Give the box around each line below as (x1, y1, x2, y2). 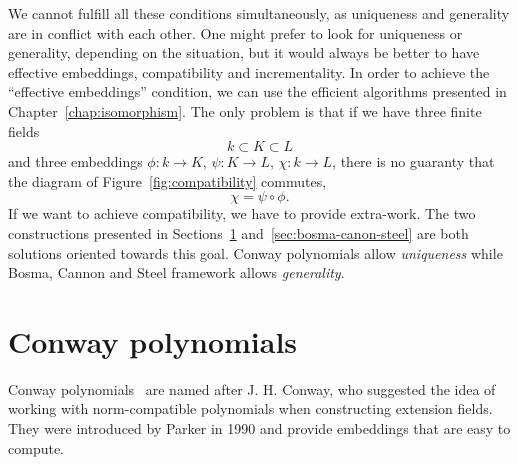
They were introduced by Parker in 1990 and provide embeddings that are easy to (8, 418, 511, 439)
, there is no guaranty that (332, 151, 495, 172)
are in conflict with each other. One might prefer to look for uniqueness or (8, 22, 463, 43)
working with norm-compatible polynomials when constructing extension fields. (8, 398, 493, 419)
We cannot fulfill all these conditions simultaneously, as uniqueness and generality (8, 3, 510, 23)
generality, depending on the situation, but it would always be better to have (8, 42, 480, 63)
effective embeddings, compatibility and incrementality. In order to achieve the (8, 61, 490, 82)
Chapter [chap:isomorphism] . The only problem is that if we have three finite (8, 100, 482, 121)
